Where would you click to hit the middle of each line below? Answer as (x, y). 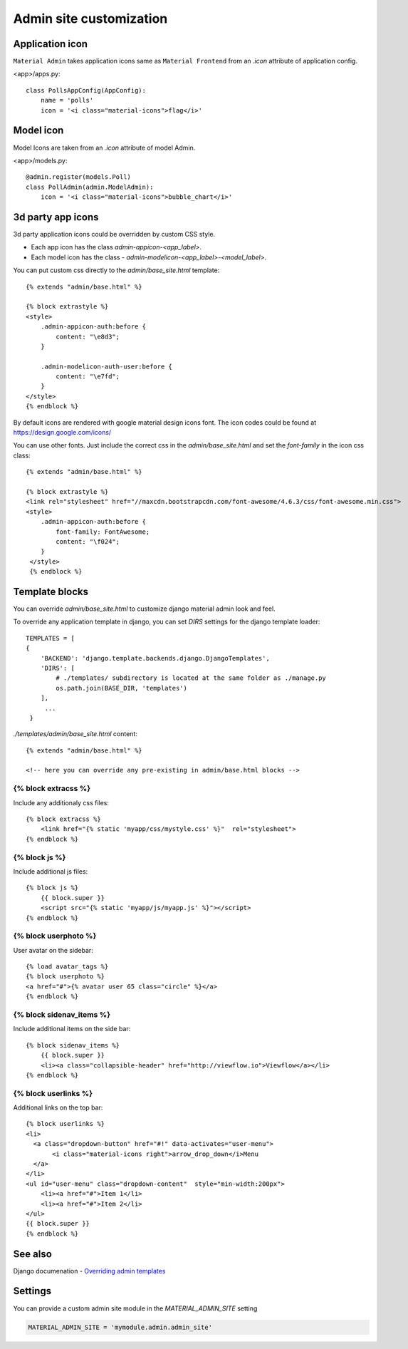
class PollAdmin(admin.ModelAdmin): (90, 187)
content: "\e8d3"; (88, 336)
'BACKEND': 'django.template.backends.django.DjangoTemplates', (155, 658)
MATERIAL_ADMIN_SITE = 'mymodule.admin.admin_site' (120, 1327)
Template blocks (51, 591)
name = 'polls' (67, 100)
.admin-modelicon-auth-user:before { (106, 366)
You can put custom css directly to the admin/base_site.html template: (116, 270)
